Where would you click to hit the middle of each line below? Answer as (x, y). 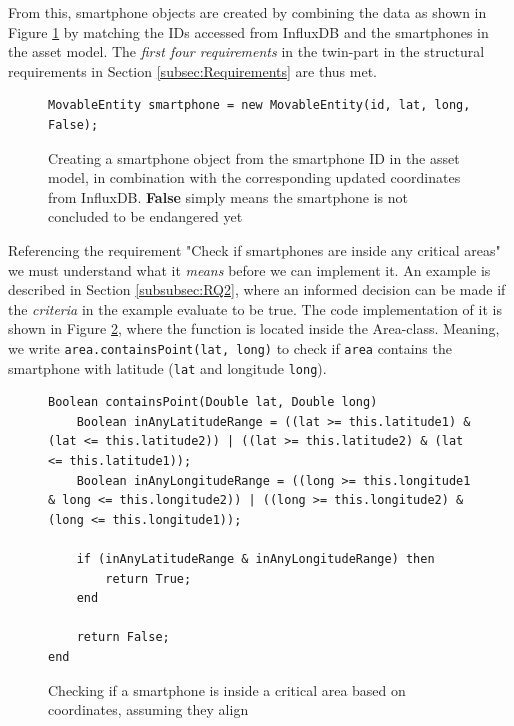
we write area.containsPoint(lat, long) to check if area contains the (230, 347)
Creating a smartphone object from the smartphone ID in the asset (254, 157)
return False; (123, 637)
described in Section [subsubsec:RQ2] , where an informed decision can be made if (257, 289)
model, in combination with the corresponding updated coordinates (254, 177)
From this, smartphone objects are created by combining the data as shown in (247, 12)
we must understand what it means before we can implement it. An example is (249, 269)
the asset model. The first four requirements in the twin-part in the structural (246, 51)
